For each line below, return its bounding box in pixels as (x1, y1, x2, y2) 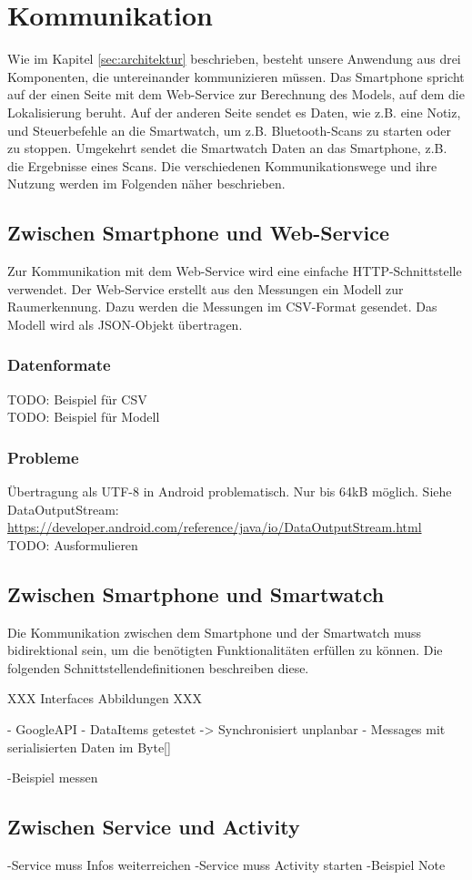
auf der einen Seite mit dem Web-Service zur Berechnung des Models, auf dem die (7, 85, 465, 104)
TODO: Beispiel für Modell (7, 407, 160, 426)
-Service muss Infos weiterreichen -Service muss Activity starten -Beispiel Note (7, 855, 446, 875)
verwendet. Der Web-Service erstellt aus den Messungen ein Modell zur (7, 279, 404, 298)
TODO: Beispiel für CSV (7, 389, 147, 408)
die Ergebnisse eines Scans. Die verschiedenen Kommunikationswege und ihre (7, 156, 437, 175)
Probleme (7, 445, 79, 468)
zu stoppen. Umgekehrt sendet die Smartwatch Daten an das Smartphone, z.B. (7, 138, 447, 158)
